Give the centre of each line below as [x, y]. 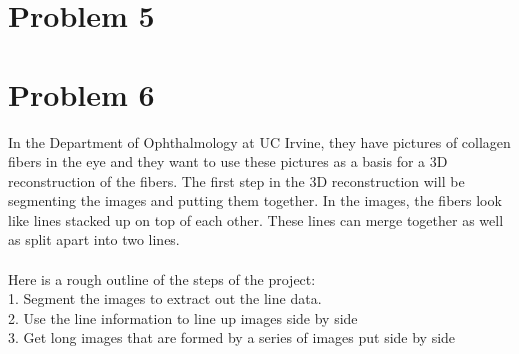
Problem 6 [81, 93]
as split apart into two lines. [94, 239]
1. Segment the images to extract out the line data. [165, 298]
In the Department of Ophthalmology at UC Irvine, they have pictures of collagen [259, 141]
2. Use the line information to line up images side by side [183, 317]
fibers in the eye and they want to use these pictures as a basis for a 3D [228, 161]
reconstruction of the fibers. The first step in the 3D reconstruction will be [236, 180]
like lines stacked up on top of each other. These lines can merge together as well [256, 219]
